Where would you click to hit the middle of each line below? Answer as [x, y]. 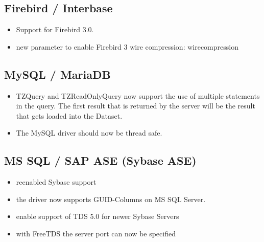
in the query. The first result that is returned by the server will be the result [136, 106]
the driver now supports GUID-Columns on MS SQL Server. [111, 199]
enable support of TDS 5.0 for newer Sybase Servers [98, 216]
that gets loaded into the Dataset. [69, 115]
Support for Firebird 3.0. [55, 29]
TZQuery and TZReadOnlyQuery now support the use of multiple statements [138, 95]
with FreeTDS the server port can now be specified [96, 233]
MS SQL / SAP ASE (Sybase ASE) [100, 160]
